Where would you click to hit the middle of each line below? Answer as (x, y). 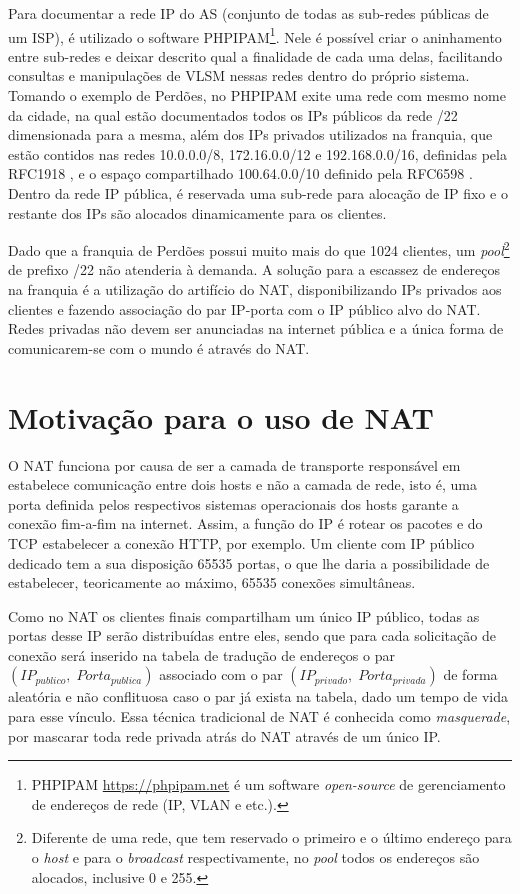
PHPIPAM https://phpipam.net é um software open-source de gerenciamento (268, 784)
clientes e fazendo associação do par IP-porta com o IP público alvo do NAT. (244, 308)
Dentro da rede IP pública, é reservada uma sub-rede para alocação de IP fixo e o (258, 193)
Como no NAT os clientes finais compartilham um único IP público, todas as (244, 615)
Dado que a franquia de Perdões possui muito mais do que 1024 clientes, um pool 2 (259, 248)
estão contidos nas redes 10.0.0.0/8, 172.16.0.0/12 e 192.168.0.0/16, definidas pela (257, 153)
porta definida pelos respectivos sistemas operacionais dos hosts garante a (233, 503)
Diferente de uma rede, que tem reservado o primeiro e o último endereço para (271, 837)
